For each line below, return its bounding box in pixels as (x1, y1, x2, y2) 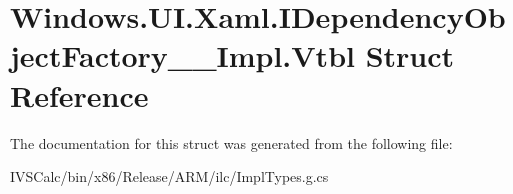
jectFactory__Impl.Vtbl (10, 35, 355, 76)
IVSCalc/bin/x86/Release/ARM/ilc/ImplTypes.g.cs (10, 166, 329, 187)
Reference (10, 74, 149, 115)
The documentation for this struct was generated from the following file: (10, 132, 453, 153)
